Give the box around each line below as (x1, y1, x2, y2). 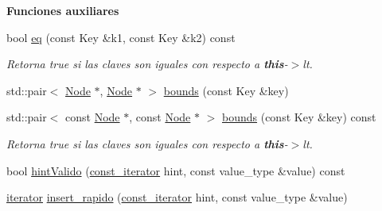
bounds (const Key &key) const (222, 109, 376, 125)
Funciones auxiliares (6, 2, 119, 18)
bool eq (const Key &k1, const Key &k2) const (6, 29, 236, 45)
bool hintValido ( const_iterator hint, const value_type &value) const (6, 162, 345, 178)
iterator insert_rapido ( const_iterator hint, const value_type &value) (6, 189, 348, 205)
